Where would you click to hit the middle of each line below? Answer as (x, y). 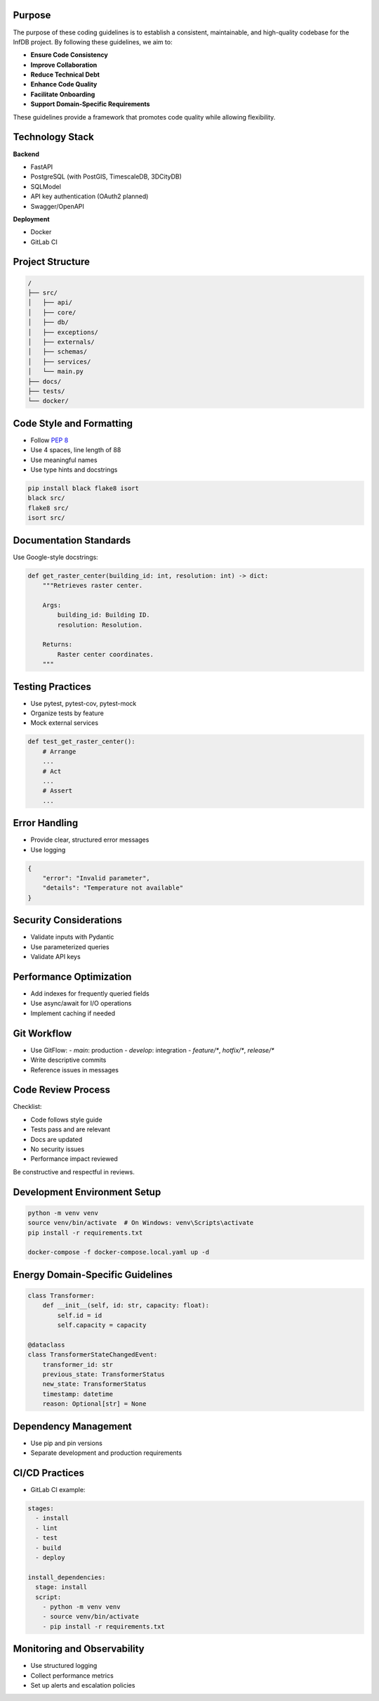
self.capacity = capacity (102, 1325)
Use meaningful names (64, 460)
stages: (41, 1508)
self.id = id (80, 1315)
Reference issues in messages (75, 1070)
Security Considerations (68, 920)
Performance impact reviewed (74, 1159)
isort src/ (46, 518)
